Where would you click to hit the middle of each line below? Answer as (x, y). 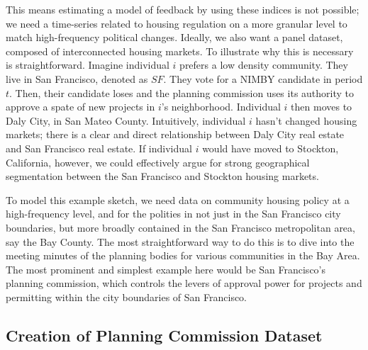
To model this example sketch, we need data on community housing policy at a (178, 199)
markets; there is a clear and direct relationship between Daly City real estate (175, 134)
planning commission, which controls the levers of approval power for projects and (184, 283)
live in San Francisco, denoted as (77, 78)
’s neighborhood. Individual (221, 107)
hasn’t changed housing (306, 120)
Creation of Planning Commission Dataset (164, 335)
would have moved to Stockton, (271, 148)
